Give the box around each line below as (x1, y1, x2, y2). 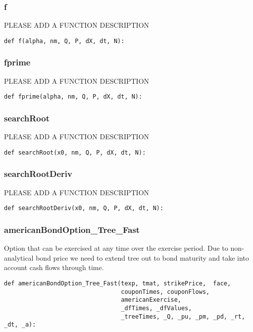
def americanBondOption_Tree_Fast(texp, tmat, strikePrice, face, (4, 279, 231, 287)
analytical (4, 252, 34, 263)
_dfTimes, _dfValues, (121, 304, 192, 312)
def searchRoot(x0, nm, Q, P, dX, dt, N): (4, 149, 146, 156)
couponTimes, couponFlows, (121, 288, 210, 295)
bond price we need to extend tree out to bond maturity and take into (36, 252, 249, 263)
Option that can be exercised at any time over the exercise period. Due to (4, 243, 228, 253)
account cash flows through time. (4, 262, 104, 273)
